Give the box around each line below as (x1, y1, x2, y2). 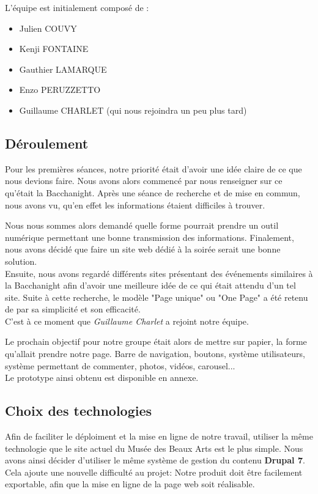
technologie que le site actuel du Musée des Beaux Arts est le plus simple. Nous (5, 441, 303, 454)
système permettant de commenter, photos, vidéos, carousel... (5, 359, 235, 372)
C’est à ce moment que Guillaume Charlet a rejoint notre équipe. (5, 314, 249, 327)
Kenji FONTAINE (19, 42, 89, 55)
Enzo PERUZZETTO (19, 83, 101, 96)
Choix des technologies (5, 401, 152, 420)
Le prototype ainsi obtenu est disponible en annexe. (5, 371, 199, 384)
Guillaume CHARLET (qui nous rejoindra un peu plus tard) (19, 103, 247, 116)
